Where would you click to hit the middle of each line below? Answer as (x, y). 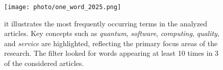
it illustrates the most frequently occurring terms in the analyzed (106, 23)
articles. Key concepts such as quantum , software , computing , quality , (112, 33)
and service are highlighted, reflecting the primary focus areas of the (111, 43)
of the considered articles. (44, 63)
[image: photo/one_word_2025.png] (63, 7)
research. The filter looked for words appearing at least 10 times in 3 (111, 53)
